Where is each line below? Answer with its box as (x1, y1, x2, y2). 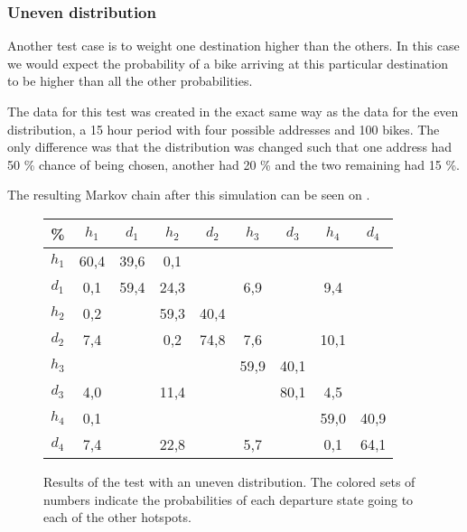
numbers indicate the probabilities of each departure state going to (43, 490, 414, 509)
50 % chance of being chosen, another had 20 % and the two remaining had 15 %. (7, 154, 461, 173)
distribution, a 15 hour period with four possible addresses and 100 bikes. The (7, 119, 440, 138)
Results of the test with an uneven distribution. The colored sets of (43, 471, 416, 490)
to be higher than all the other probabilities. (7, 71, 253, 90)
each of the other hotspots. (43, 508, 191, 527)
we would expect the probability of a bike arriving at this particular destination (7, 53, 449, 72)
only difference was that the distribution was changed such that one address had (7, 137, 453, 156)
